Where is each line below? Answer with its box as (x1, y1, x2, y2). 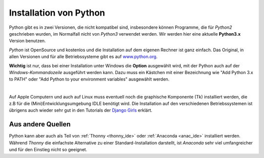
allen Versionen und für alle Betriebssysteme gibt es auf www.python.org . (9, 54, 158, 59)
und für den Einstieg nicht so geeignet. (9, 147, 88, 153)
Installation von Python (9, 7, 105, 18)
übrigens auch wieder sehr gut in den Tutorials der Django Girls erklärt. (9, 107, 153, 113)
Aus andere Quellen (9, 120, 71, 129)
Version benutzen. (9, 38, 46, 44)
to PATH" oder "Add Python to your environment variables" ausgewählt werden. (9, 76, 170, 82)
